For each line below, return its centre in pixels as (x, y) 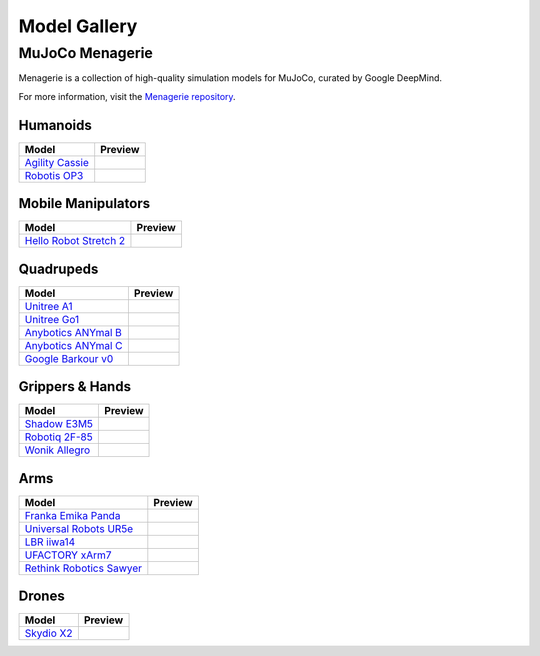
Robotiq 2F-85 (59, 437)
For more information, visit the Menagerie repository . (127, 96)
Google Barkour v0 (69, 358)
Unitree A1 (49, 306)
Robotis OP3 (54, 175)
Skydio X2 (48, 633)
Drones (41, 596)
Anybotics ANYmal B (73, 332)
